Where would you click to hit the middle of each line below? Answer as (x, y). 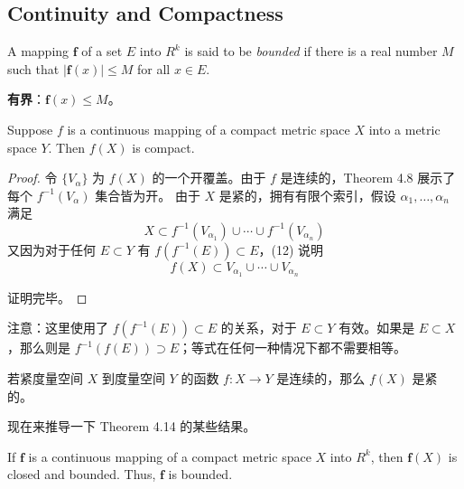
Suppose (30, 129)
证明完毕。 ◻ (47, 297)
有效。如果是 (377, 328)
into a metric (404, 129)
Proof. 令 (32, 178)
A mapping (38, 51)
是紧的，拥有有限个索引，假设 (307, 195)
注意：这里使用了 (58, 328)
